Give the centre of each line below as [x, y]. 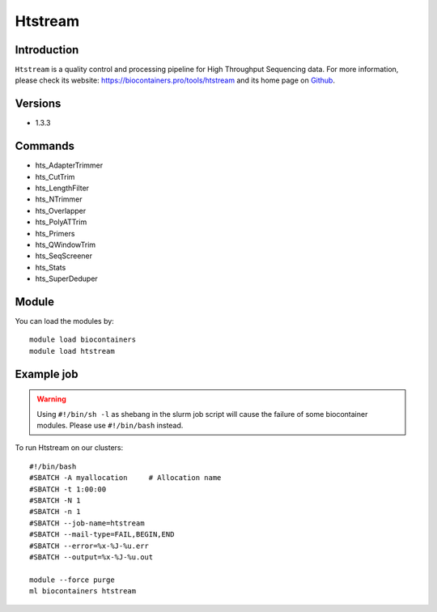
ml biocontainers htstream [83, 591]
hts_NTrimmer [59, 199]
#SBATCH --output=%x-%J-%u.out [91, 557]
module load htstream [72, 351]
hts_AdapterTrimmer [69, 165]
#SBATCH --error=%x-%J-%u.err [89, 546]
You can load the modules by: [65, 321]
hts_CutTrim [55, 176]
